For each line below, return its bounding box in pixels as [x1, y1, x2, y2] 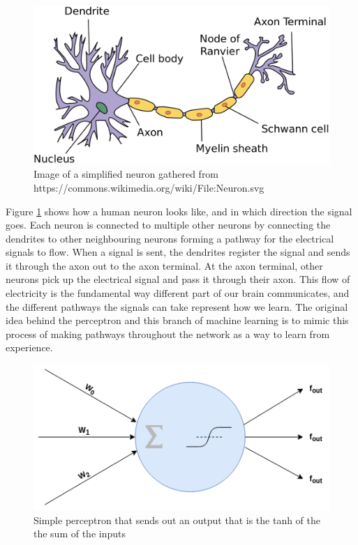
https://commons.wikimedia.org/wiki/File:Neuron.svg [33, 180, 264, 194]
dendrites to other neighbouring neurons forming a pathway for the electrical [6, 231, 334, 245]
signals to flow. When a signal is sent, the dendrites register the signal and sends [6, 245, 350, 259]
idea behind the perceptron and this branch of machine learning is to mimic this [6, 313, 349, 328]
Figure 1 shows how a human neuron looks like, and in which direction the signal [6, 204, 352, 218]
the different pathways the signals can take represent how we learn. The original [6, 299, 348, 314]
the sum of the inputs [33, 526, 126, 541]
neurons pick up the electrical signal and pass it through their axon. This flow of [6, 272, 350, 286]
